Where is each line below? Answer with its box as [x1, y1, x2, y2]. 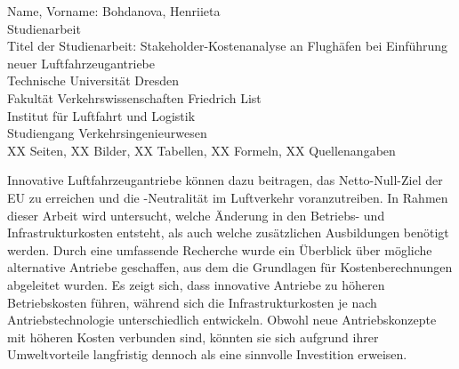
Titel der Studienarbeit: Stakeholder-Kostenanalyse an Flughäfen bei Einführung [7, 36, 448, 55]
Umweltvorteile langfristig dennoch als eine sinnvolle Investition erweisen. [7, 345, 407, 364]
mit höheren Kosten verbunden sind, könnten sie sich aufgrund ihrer [7, 327, 379, 346]
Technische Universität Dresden [7, 71, 179, 90]
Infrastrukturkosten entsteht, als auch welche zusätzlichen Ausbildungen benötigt [7, 223, 449, 242]
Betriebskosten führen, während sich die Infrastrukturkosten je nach [7, 293, 377, 311]
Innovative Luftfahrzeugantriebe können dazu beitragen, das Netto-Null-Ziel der [7, 171, 443, 189]
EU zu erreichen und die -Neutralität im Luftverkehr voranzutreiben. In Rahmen [7, 188, 448, 206]
